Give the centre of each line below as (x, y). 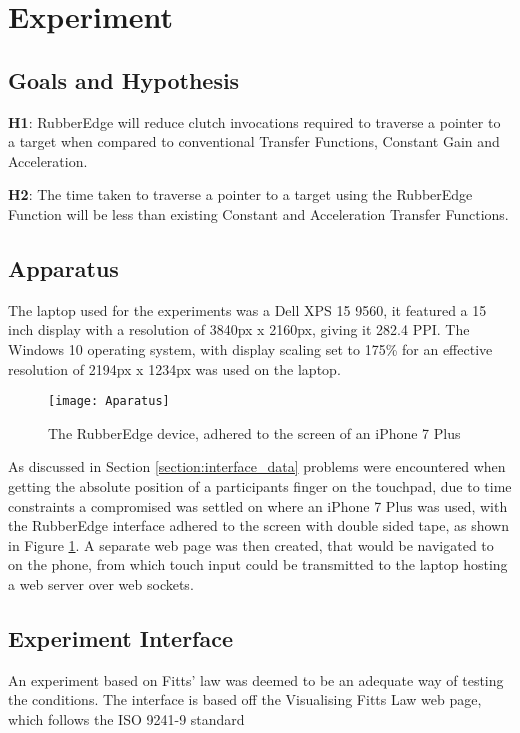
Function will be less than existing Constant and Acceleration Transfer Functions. (258, 213)
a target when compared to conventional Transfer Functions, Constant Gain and (254, 141)
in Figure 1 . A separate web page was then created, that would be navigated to (251, 544)
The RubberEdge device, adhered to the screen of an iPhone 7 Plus (254, 432)
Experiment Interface (121, 637)
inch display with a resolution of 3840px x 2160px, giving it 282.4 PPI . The (239, 329)
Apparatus (63, 267)
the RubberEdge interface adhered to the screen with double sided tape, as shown (258, 525)
